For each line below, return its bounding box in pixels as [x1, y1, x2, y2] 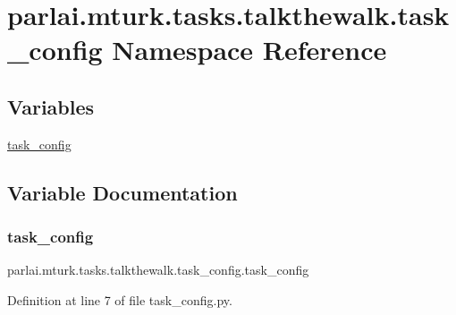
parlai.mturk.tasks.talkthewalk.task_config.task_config [7, 260, 309, 279]
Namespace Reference [112, 31, 387, 68]
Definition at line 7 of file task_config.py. [7, 290, 232, 309]
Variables [7, 92, 95, 120]
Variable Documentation [7, 178, 238, 206]
